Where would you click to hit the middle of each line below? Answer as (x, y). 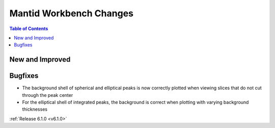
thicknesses (35, 109)
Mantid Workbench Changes (71, 13)
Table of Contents (29, 29)
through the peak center (48, 95)
